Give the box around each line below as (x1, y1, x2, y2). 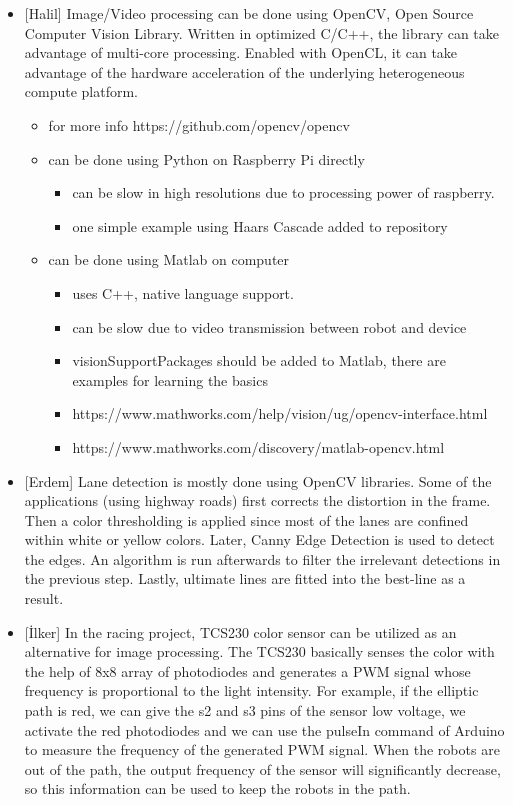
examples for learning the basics (72, 369, 268, 390)
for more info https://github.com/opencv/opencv (48, 114, 350, 135)
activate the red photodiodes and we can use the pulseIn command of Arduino (24, 719, 505, 740)
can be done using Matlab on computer (48, 249, 290, 270)
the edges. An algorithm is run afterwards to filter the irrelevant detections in (24, 548, 501, 569)
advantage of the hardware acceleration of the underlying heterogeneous (24, 61, 465, 82)
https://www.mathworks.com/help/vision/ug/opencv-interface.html (72, 403, 488, 424)
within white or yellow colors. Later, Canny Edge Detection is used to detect (24, 529, 495, 550)
